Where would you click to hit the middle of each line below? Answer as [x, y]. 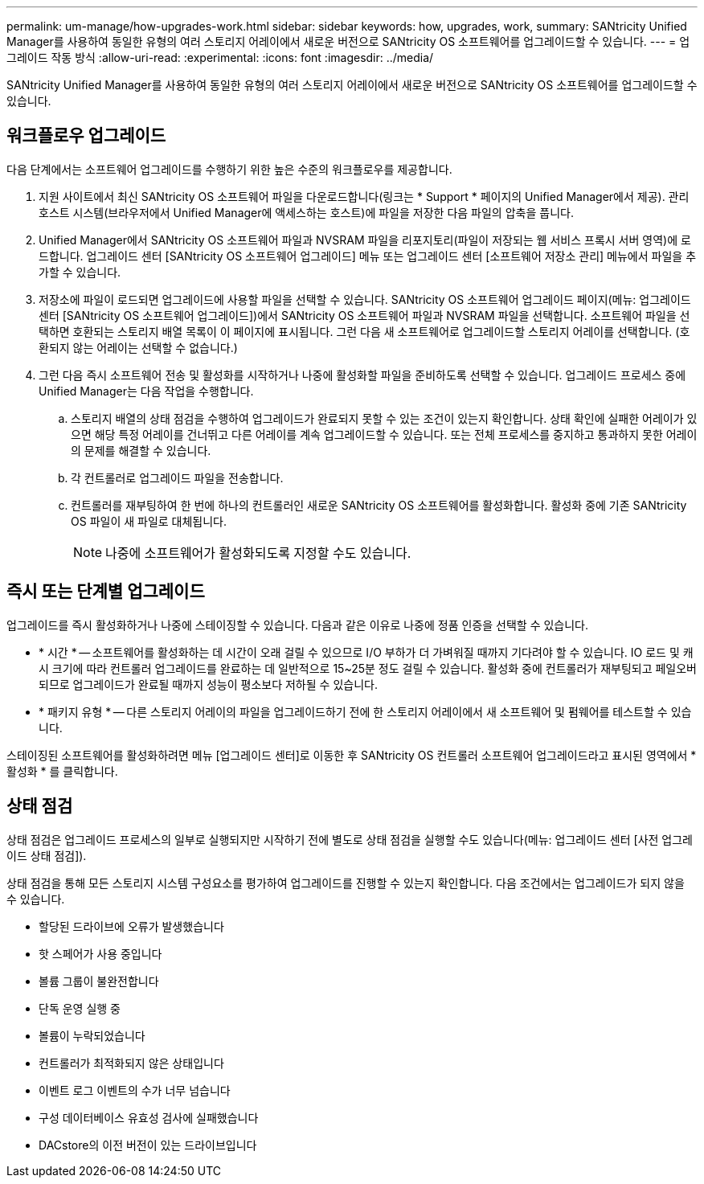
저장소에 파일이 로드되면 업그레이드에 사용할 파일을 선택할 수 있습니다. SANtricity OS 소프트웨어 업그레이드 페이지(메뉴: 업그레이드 [365, 299]
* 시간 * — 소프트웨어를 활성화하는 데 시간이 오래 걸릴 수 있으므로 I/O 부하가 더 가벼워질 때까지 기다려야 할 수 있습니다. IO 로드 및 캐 [366, 652]
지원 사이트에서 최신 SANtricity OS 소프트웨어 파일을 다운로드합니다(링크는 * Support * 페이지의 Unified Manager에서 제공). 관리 [364, 196]
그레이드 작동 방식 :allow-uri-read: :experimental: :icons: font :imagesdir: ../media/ [220, 57]
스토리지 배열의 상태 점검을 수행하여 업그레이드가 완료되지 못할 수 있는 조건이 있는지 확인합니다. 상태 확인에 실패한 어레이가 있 [384, 418]
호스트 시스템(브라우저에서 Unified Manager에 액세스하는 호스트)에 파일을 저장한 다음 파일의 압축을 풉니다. [306, 212]
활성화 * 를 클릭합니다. [62, 771]
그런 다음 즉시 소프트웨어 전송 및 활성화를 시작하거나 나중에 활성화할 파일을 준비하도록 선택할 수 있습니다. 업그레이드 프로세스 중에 [362, 375]
